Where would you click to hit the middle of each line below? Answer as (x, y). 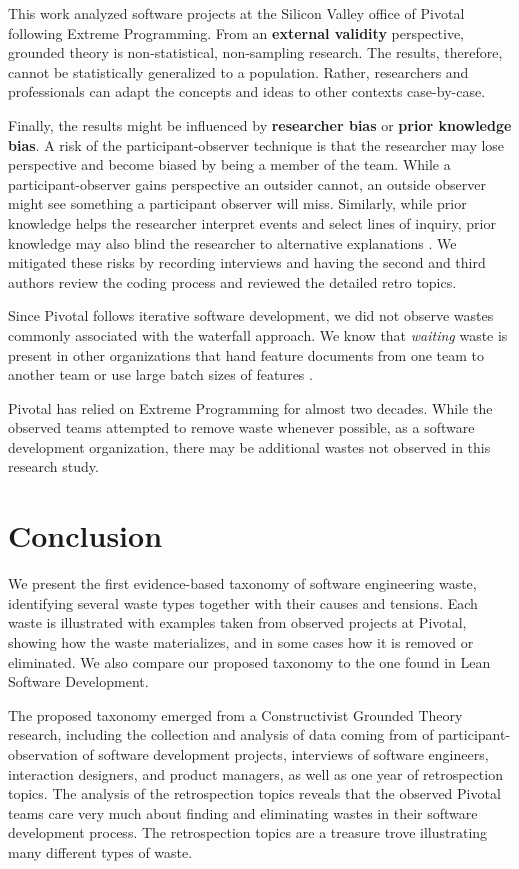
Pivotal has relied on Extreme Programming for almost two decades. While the (250, 407)
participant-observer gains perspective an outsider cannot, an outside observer (247, 183)
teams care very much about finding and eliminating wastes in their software (243, 812)
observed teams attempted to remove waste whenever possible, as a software (241, 427)
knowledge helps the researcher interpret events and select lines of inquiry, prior (252, 222)
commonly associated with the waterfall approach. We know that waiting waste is (258, 334)
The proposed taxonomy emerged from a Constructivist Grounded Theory (235, 714)
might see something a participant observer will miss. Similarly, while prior (237, 203)
